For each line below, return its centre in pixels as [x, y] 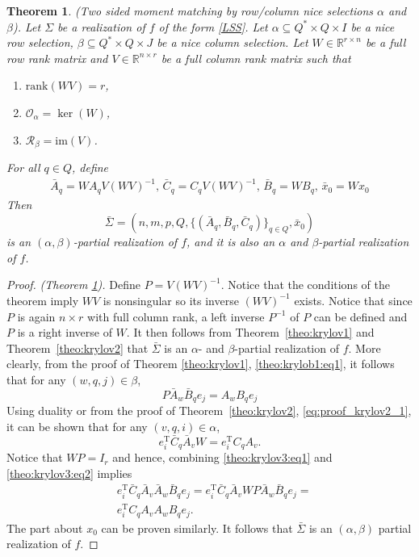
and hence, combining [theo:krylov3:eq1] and [222, 457]
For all [23, 168]
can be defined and [360, 316]
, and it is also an [231, 242]
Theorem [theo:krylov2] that [78, 348]
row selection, [40, 42]
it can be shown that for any [77, 426]
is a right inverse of [65, 332]
